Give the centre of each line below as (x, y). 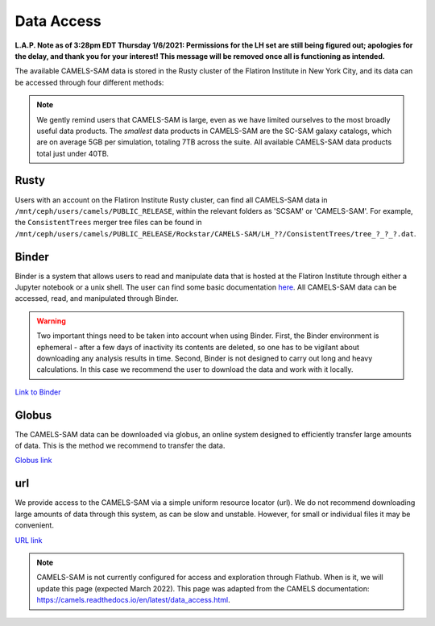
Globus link (33, 461)
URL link (29, 540)
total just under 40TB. (72, 153)
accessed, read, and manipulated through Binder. (97, 298)
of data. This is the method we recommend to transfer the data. (120, 446)
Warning (51, 321)
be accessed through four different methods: (89, 82)
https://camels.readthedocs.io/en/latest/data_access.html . (134, 600)
